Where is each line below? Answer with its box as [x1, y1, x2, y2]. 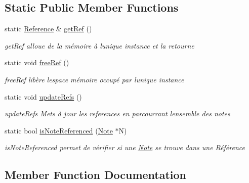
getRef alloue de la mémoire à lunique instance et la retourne [5, 40, 194, 51]
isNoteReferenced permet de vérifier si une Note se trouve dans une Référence [5, 142, 245, 153]
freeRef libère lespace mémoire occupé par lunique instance [5, 74, 184, 84]
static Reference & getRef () [5, 23, 92, 34]
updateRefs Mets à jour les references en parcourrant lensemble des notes [5, 108, 230, 119]
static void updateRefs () [5, 91, 82, 102]
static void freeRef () [5, 57, 69, 68]
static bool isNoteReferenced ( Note [5, 125, 113, 135]
